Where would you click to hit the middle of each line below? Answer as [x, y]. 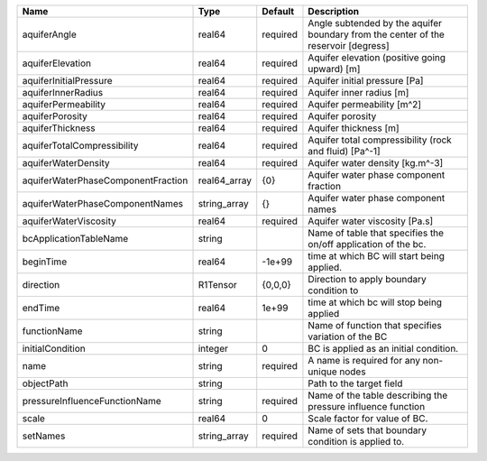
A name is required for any [364, 360]
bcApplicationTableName [75, 239]
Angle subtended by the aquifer [375, 23]
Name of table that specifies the [376, 233]
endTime [41, 308]
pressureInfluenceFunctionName [92, 401]
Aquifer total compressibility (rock [380, 140]
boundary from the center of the [377, 34]
